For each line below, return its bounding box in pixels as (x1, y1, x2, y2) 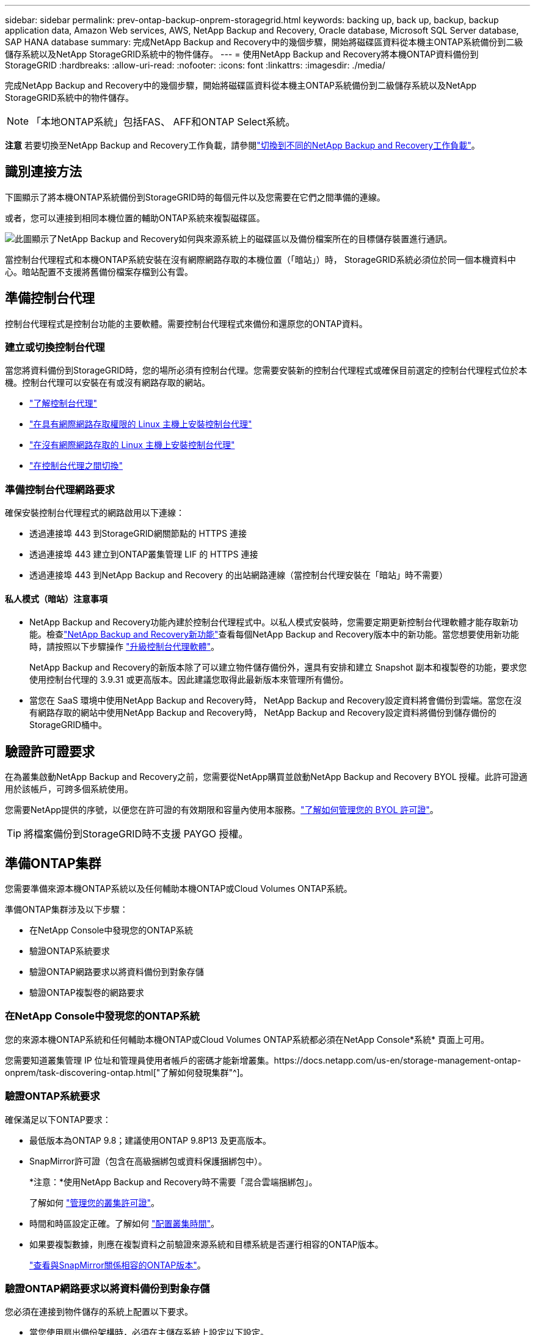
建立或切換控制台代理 (5, 341, 105, 354)
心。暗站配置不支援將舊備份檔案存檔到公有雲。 (5, 266, 193, 277)
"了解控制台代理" (29, 398, 98, 409)
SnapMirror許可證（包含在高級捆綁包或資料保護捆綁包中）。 (29, 1155, 267, 1166)
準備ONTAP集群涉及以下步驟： (5, 904, 128, 915)
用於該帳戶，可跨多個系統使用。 (5, 784, 133, 795)
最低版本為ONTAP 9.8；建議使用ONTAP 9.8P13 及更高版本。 (29, 1135, 271, 1146)
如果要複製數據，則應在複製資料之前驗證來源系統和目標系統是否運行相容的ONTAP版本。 (29, 1238, 384, 1249)
